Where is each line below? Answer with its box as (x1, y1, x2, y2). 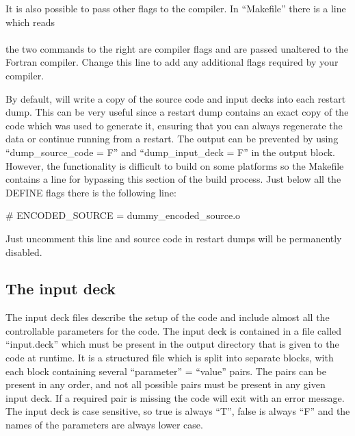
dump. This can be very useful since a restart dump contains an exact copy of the (5, 105, 349, 119)
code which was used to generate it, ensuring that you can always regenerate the (5, 118, 343, 132)
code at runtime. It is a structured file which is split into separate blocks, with (5, 350, 334, 365)
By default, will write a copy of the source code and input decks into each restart (5, 91, 346, 105)
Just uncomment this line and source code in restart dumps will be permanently (5, 231, 342, 245)
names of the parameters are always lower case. (5, 418, 203, 432)
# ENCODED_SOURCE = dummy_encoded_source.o (5, 208, 241, 222)
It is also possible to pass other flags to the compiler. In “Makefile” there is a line (5, 1, 346, 15)
